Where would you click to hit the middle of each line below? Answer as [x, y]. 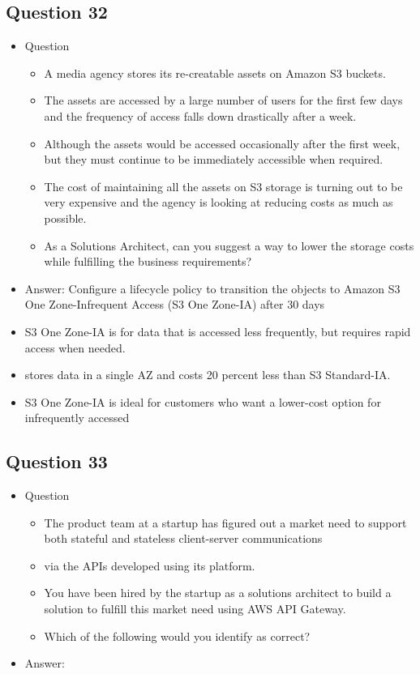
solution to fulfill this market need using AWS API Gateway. [195, 609]
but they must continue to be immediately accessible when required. [214, 159]
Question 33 [57, 461]
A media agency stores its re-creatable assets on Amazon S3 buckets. [215, 73]
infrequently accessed [77, 418]
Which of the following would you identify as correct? [177, 636]
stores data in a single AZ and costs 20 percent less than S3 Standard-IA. [208, 375]
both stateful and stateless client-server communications [183, 538]
